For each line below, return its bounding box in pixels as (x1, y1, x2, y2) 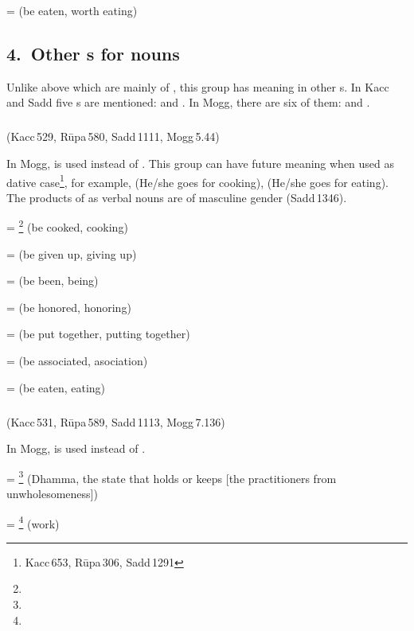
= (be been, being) (6, 272, 99, 289)
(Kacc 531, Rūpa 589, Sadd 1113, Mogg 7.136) (6, 413, 225, 430)
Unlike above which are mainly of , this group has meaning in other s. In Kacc (6, 78, 389, 95)
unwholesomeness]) (6, 485, 98, 502)
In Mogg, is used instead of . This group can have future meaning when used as (6, 154, 395, 171)
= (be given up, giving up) (6, 245, 137, 262)
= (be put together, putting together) (6, 325, 190, 342)
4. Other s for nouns (6, 41, 180, 65)
